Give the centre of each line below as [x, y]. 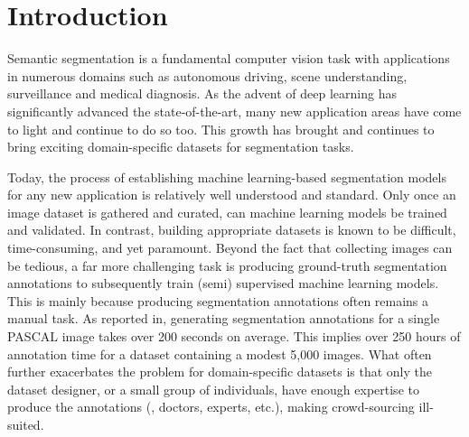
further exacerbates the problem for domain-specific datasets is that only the [220, 372]
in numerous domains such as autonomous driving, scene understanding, [207, 75]
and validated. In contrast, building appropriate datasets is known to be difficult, [232, 230]
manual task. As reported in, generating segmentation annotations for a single [224, 318]
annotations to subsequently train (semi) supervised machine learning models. [223, 283]
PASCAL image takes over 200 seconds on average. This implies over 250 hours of [234, 336]
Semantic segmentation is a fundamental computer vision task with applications [229, 58]
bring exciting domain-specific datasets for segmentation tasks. [181, 147]
